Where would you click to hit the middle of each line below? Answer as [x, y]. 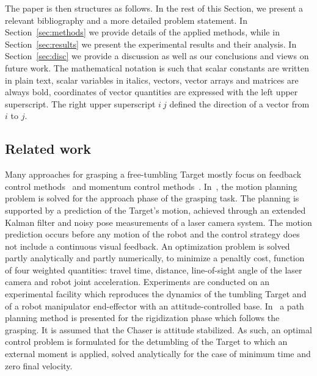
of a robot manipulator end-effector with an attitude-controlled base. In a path [155, 305]
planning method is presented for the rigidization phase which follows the [142, 318]
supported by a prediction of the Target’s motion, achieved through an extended [155, 210]
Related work [48, 149]
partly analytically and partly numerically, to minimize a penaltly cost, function [155, 258]
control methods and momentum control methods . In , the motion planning [151, 186]
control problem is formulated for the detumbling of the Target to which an [146, 342]
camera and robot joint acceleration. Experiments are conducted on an [137, 282]
